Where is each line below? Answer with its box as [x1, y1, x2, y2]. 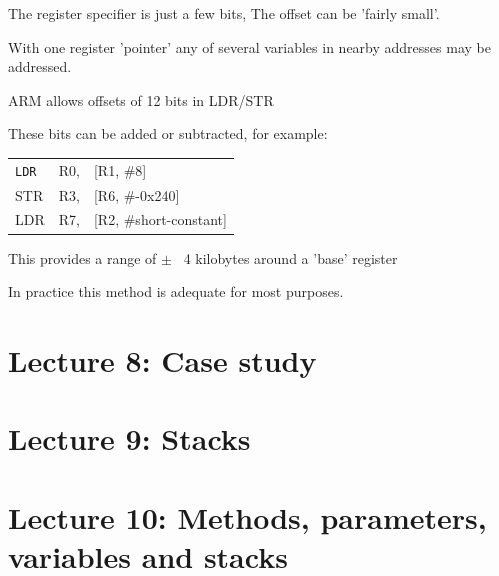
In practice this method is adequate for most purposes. [8, 281, 344, 302]
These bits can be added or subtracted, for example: [8, 123, 328, 144]
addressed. [8, 56, 72, 77]
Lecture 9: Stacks [8, 418, 251, 459]
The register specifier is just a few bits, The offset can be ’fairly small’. [8, 3, 440, 23]
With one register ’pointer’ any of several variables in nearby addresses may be [8, 36, 491, 57]
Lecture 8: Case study [8, 339, 317, 380]
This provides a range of [8, 247, 157, 268]
